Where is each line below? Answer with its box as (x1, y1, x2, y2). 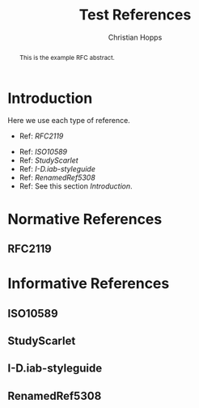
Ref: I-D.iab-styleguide (19, 164, 96, 174)
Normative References (7, 210, 163, 228)
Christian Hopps (108, 32, 163, 42)
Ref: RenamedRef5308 (19, 172, 96, 183)
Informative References (7, 274, 170, 293)
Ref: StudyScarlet (19, 155, 78, 165)
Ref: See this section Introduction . (19, 181, 133, 191)
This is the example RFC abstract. (19, 53, 115, 62)
